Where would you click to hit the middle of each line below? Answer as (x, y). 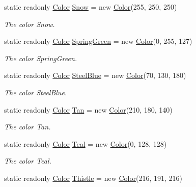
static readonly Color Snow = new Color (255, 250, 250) (91, 7)
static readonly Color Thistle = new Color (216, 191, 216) (93, 178)
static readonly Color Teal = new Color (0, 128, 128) (86, 143)
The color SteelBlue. (36, 92)
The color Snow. (30, 24)
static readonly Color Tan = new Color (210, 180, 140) (88, 109)
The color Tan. (27, 127)
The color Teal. (28, 161)
